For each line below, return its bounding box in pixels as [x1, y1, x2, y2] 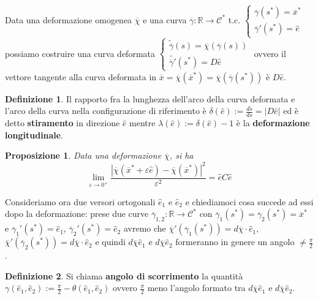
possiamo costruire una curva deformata [5, 47, 155, 59]
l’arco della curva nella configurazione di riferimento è [5, 104, 206, 117]
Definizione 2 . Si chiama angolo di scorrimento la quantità [5, 269, 243, 282]
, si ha [169, 149, 194, 162]
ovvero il [254, 47, 286, 59]
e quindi [95, 235, 126, 248]
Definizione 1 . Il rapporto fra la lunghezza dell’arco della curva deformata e [5, 92, 295, 105]
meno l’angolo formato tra [147, 281, 246, 294]
